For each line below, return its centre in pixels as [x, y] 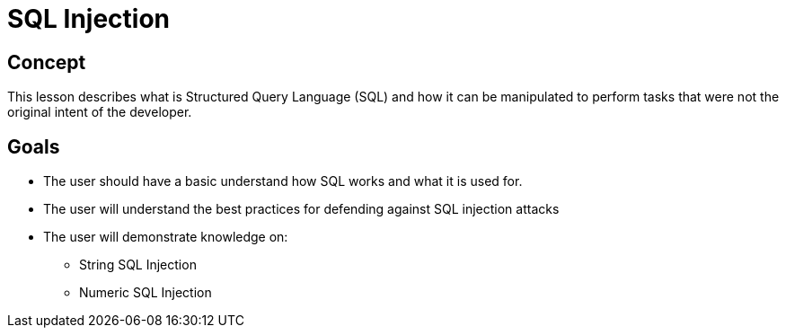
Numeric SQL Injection [146, 293]
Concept [47, 62]
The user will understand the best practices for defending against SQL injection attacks [301, 209]
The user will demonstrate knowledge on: [166, 237]
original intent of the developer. [100, 112]
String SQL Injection [138, 265]
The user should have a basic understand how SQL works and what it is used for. [283, 181]
